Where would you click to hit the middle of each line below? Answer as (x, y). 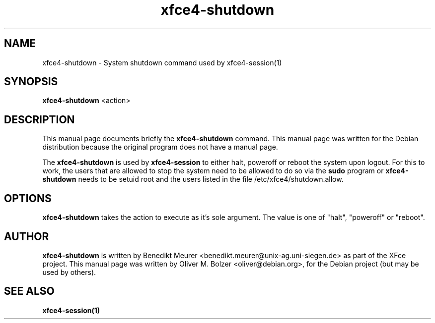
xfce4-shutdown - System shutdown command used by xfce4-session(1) (162, 62)
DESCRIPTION (39, 119)
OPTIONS (28, 198)
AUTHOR (27, 236)
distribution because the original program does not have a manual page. (160, 147)
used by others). (69, 272)
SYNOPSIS (31, 82)
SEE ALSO (29, 291)
